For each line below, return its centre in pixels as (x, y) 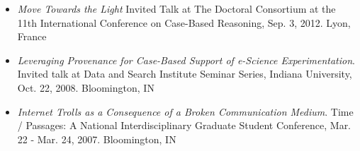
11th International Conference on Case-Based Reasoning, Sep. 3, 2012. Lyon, (184, 22)
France (32, 36)
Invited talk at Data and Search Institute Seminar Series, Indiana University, (185, 74)
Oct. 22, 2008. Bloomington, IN (86, 87)
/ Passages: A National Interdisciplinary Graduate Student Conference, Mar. (184, 125)
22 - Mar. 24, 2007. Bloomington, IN (97, 139)
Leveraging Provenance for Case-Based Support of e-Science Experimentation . (186, 60)
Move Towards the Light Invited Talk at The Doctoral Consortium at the (176, 8)
